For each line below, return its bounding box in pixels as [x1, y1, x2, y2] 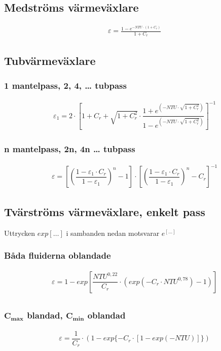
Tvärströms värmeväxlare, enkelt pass [4, 203, 205, 219]
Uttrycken [4, 227, 35, 238]
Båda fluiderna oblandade [4, 249, 111, 262]
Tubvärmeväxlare [4, 52, 96, 68]
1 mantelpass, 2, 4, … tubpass [4, 79, 127, 91]
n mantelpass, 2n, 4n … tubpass [4, 142, 135, 155]
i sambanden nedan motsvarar [66, 227, 160, 238]
